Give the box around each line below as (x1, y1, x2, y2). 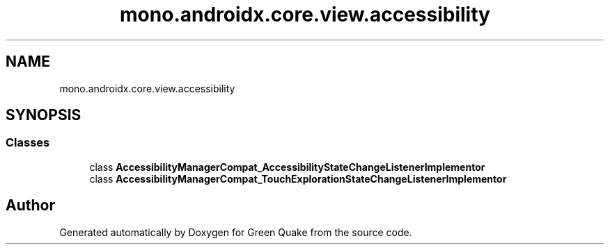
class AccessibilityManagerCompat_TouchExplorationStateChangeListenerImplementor (89, 172, 507, 185)
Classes (6, 135, 50, 150)
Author (6, 197, 55, 215)
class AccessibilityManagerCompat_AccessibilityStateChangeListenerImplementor (89, 160, 485, 173)
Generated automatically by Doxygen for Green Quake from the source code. (59, 226, 412, 238)
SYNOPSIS (6, 106, 81, 124)
